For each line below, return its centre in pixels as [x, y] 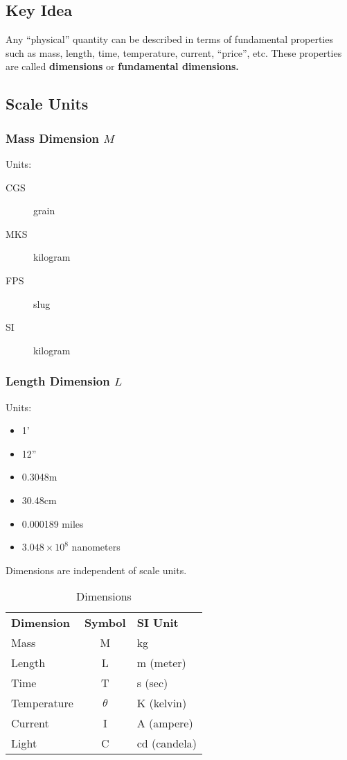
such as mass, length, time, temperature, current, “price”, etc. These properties [174, 52]
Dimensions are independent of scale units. [96, 570]
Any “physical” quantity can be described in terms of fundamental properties [169, 39]
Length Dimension [58, 381]
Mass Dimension [53, 138]
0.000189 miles [53, 523]
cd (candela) [167, 743]
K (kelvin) [162, 703]
